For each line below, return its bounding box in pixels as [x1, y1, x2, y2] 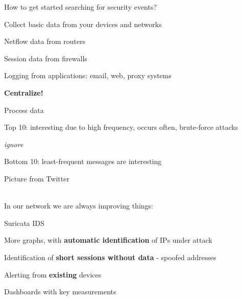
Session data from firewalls [4, 53, 87, 63]
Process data [4, 104, 44, 115]
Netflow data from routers [4, 36, 86, 47]
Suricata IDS [4, 217, 44, 228]
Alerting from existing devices [4, 269, 102, 280]
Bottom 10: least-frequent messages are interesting [4, 156, 162, 167]
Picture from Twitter [4, 173, 69, 183]
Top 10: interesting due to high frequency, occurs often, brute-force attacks [4, 122, 238, 132]
